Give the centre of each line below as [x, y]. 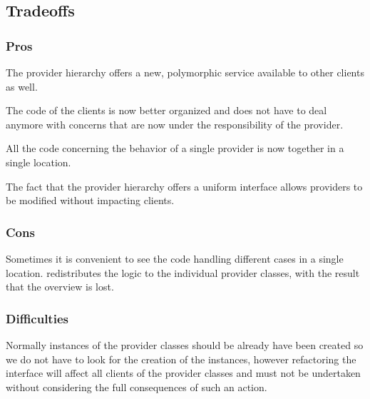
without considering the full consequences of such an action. [137, 387]
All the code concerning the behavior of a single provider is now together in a [175, 148]
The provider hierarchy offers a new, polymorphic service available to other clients [185, 72]
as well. [22, 86]
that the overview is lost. [60, 287]
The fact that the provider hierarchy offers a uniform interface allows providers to [184, 186]
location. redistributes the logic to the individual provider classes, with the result [183, 272]
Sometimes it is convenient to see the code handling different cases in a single [175, 258]
